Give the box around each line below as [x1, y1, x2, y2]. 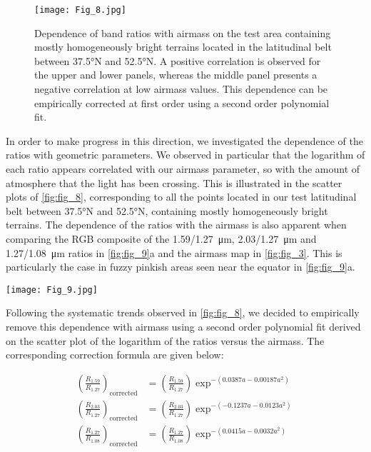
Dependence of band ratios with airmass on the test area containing [34, 25, 331, 40]
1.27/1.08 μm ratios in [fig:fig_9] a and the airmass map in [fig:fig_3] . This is [6, 245, 342, 260]
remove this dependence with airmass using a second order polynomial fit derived [6, 319, 361, 333]
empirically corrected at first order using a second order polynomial [34, 95, 330, 110]
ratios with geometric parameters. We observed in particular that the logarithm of [6, 147, 365, 162]
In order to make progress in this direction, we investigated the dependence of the [6, 133, 363, 148]
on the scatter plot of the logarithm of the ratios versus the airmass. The [6, 333, 325, 348]
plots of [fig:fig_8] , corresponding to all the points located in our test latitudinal [6, 189, 357, 204]
